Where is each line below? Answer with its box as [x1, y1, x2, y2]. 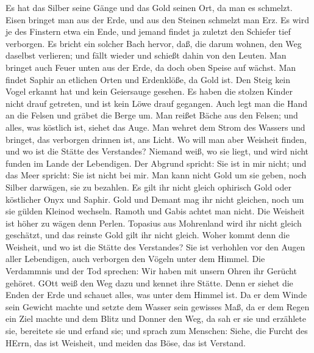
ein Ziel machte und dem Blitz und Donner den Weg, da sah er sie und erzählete [5, 312, 306, 325]
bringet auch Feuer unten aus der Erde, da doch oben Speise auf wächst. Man [5, 60, 296, 73]
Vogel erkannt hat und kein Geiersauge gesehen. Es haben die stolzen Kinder [5, 85, 293, 98]
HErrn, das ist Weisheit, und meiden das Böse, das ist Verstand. [5, 336, 246, 349]
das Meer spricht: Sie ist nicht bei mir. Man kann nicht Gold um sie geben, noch [5, 169, 307, 181]
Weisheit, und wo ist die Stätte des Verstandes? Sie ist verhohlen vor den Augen [5, 240, 305, 253]
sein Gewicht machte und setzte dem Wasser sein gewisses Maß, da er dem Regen [5, 300, 310, 313]
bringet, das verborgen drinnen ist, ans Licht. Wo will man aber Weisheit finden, [5, 133, 307, 145]
